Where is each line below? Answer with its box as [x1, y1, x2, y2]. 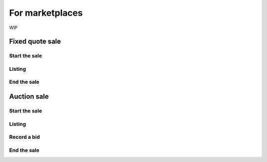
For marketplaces [9, 7, 83, 18]
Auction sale [9, 93, 49, 101]
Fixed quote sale [9, 37, 61, 46]
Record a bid [9, 133, 40, 140]
